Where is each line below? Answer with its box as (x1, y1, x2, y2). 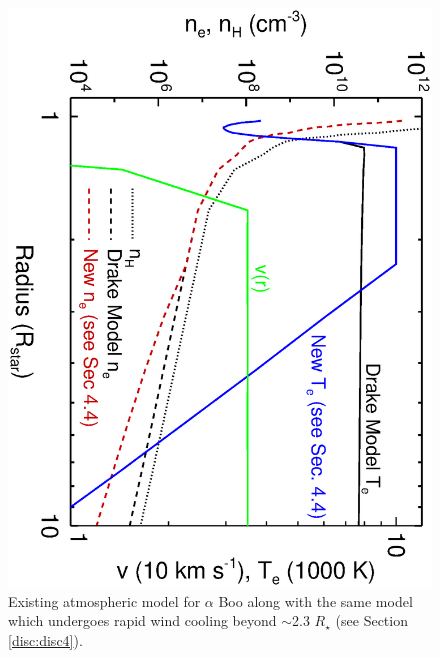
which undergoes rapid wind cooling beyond (8, 610, 277, 631)
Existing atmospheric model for (8, 590, 201, 611)
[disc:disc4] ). (8, 629, 83, 650)
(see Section (335, 610, 408, 631)
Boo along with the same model (218, 590, 413, 611)
